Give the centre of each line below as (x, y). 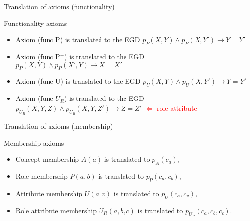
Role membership (41, 176)
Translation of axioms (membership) (59, 126)
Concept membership (47, 159)
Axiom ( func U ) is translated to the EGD (78, 81)
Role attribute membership (56, 210)
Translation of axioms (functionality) (59, 6)
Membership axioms (34, 142)
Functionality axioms (36, 23)
